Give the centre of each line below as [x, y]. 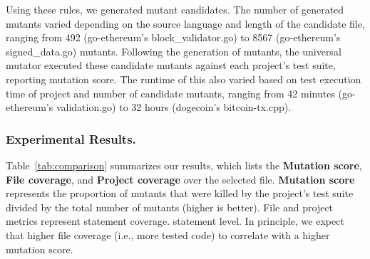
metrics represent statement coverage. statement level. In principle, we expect [175, 221]
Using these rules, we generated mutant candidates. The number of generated [175, 9]
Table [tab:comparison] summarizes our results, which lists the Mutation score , [184, 165]
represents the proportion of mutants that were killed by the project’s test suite [180, 193]
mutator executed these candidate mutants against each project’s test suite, [171, 65]
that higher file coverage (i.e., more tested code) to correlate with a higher [168, 234]
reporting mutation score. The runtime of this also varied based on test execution [184, 79]
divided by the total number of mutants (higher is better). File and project [170, 207]
